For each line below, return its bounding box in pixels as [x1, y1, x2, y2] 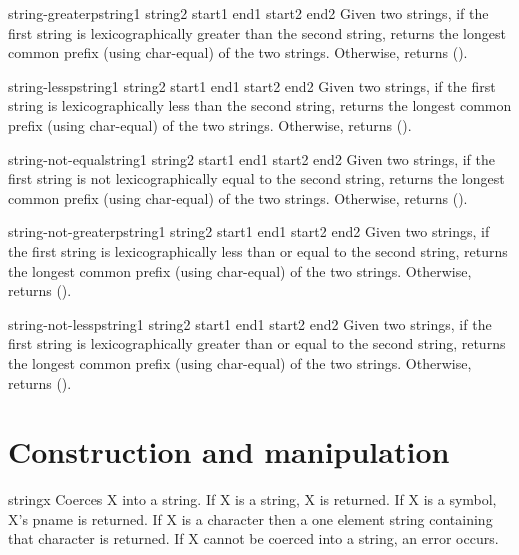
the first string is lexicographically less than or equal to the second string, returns [8, 240, 508, 261]
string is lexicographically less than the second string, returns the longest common [8, 95, 512, 116]
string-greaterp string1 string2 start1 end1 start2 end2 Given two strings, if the [8, 3, 489, 23]
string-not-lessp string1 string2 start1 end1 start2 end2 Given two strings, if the [8, 313, 492, 334]
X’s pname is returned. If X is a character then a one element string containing [8, 508, 493, 529]
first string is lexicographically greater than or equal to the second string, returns [8, 333, 506, 354]
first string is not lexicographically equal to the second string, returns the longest [8, 168, 505, 189]
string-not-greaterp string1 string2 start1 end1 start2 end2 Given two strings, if [8, 221, 490, 242]
